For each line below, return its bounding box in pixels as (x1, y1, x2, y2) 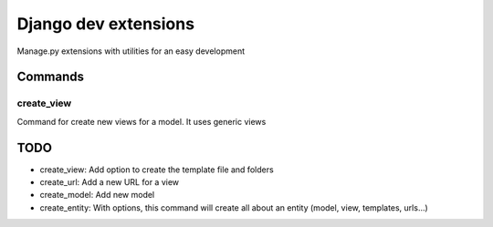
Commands (16, 69, 85, 85)
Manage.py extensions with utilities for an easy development (16, 46, 246, 57)
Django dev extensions (16, 14, 195, 34)
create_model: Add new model (39, 190, 155, 201)
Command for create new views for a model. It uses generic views (16, 116, 267, 127)
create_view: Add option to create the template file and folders (39, 164, 274, 175)
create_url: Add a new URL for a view (39, 177, 180, 187)
